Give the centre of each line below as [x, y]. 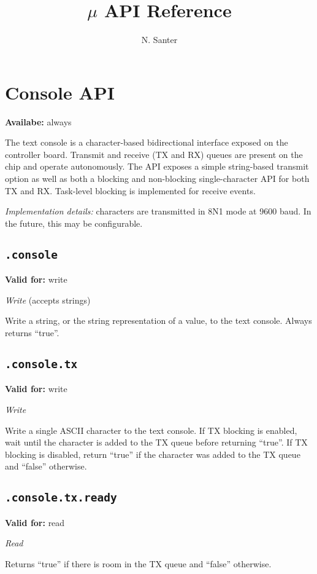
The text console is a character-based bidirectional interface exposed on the [147, 142]
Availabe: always [38, 121]
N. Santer [159, 40]
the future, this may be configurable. [74, 223]
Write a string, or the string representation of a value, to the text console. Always [158, 320]
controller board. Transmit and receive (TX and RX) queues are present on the [154, 154]
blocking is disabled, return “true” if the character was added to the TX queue [153, 454]
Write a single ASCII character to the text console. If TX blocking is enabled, [151, 430]
